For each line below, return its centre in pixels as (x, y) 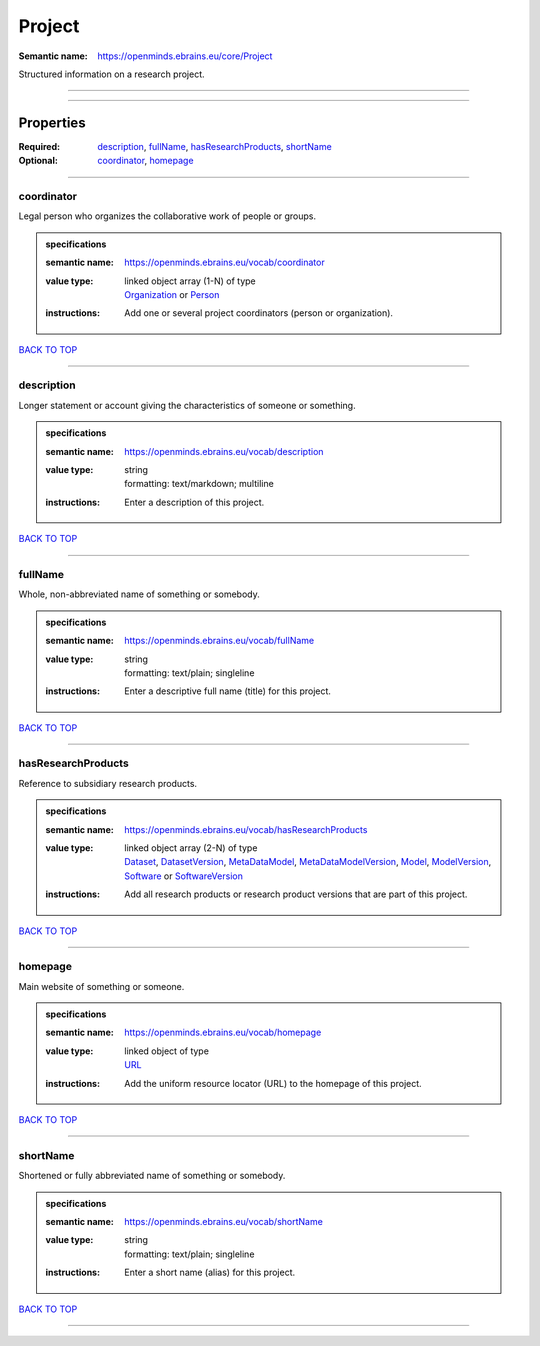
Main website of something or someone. (101, 986)
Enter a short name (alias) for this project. (210, 1272)
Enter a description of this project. (194, 502)
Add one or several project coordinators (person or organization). (259, 313)
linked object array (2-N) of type (191, 848)
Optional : (38, 161)
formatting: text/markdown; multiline (199, 484)
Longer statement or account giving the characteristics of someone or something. (187, 405)
